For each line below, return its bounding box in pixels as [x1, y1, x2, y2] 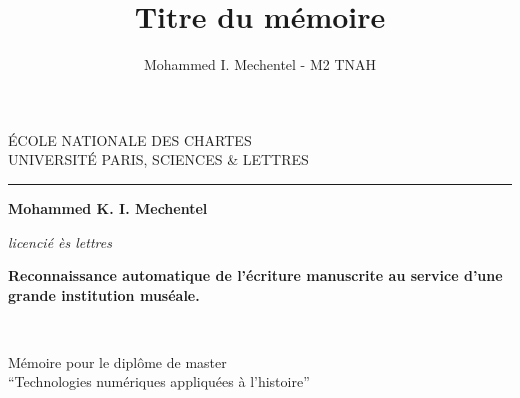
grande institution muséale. [8, 284, 200, 305]
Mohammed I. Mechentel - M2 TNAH [143, 54, 377, 75]
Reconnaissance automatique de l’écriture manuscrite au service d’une [8, 265, 503, 286]
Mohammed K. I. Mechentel [8, 197, 208, 218]
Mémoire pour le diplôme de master [8, 351, 227, 372]
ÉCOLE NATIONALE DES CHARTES [8, 129, 252, 150]
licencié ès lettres [8, 231, 112, 252]
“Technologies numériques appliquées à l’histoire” [8, 371, 310, 392]
